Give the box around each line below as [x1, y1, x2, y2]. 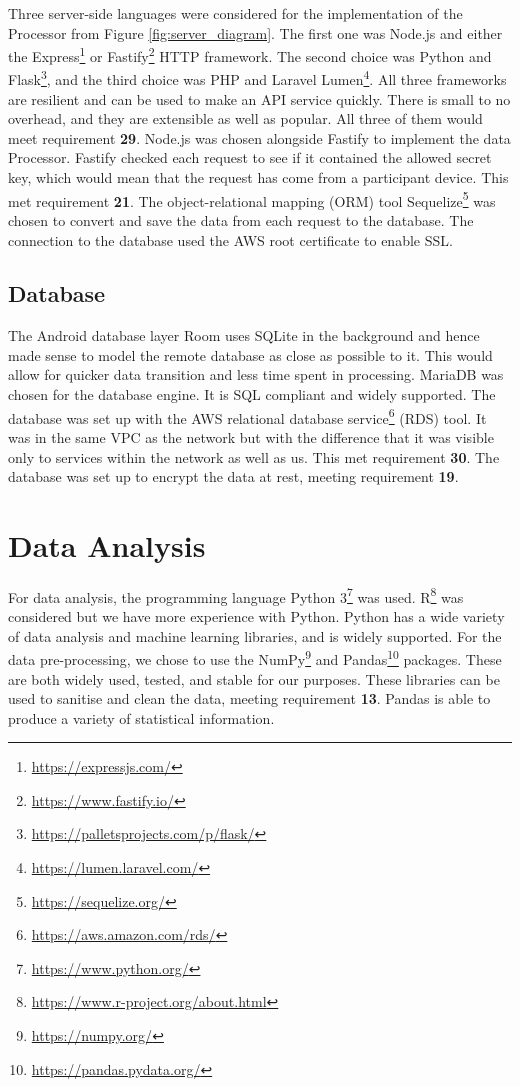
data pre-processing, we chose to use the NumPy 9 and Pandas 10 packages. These [8, 646, 502, 669]
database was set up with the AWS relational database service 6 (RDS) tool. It [8, 404, 487, 428]
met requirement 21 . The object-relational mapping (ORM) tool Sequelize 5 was [8, 187, 496, 211]
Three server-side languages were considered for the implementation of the [8, 3, 463, 23]
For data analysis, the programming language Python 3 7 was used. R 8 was [8, 583, 464, 607]
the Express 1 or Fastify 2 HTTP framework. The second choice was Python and [8, 43, 492, 66]
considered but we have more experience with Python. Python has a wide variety [8, 606, 505, 627]
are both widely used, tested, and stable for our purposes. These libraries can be [8, 668, 500, 689]
